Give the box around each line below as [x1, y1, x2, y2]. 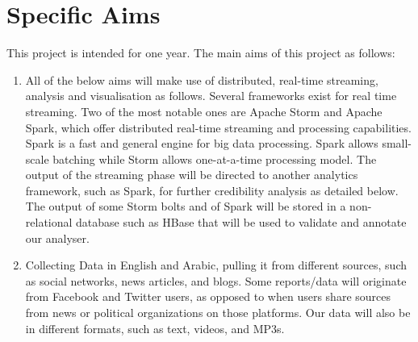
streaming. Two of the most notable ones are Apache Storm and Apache [25, 102, 382, 119]
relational [25, 214, 73, 231]
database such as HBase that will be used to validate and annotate [76, 214, 407, 231]
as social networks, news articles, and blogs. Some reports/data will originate [25, 272, 407, 289]
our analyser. [25, 229, 90, 246]
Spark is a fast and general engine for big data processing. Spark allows [25, 135, 378, 152]
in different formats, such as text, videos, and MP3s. [25, 319, 285, 336]
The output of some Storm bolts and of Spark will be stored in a [25, 198, 346, 215]
